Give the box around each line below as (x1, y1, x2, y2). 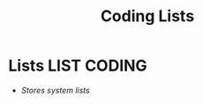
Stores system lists (20, 85, 90, 95)
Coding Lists (100, 6, 195, 26)
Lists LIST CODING (8, 56, 147, 76)
